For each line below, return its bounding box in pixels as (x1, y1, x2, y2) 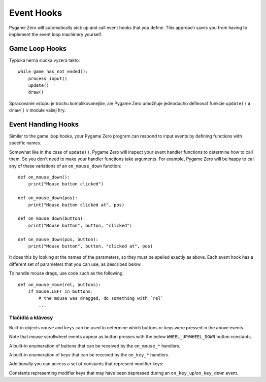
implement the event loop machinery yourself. (9, 31, 102, 37)
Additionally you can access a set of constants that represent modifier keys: (9, 361, 164, 367)
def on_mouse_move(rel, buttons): (18, 281, 101, 287)
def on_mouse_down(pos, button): (18, 237, 99, 242)
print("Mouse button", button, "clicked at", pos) (28, 243, 153, 249)
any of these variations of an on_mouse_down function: (9, 163, 122, 169)
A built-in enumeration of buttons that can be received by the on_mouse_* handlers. (9, 343, 181, 348)
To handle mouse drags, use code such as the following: (9, 270, 124, 276)
